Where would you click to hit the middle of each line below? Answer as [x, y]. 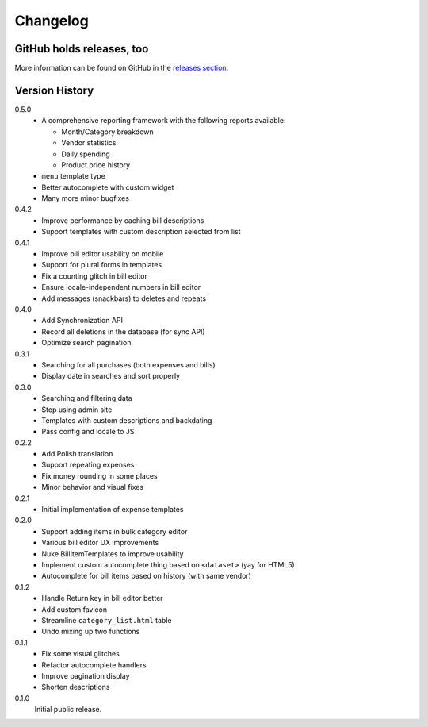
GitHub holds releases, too [82, 49]
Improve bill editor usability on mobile [103, 254]
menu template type [74, 176]
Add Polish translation [77, 454]
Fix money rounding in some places [99, 475]
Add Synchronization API [82, 321]
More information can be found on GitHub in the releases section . [122, 68]
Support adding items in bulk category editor [115, 531]
